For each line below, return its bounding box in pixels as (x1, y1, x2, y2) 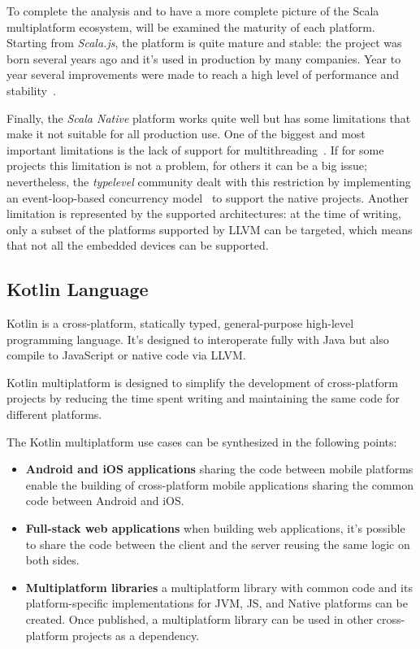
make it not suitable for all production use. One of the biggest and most (6, 125, 366, 142)
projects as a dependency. (72, 626, 200, 643)
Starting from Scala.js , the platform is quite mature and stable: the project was (6, 34, 402, 51)
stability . (6, 81, 56, 98)
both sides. (25, 551, 80, 568)
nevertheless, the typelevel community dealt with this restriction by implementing (6, 172, 411, 189)
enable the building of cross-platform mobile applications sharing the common (25, 476, 414, 493)
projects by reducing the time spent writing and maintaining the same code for (6, 390, 400, 407)
